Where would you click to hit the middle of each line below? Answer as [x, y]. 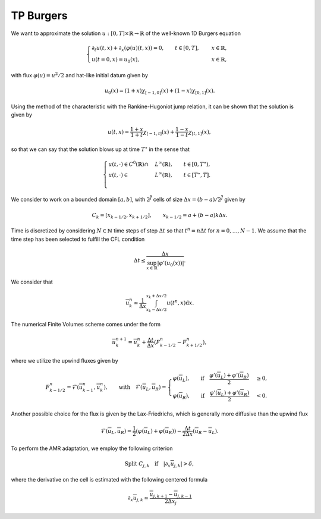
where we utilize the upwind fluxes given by [64, 360]
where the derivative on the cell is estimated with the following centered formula [109, 479]
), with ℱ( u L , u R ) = [135, 388]
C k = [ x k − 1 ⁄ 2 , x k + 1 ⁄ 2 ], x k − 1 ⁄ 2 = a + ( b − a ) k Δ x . [160, 216]
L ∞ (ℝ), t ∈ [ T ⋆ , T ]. [183, 174]
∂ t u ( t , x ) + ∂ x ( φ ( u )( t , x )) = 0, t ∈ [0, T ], [145, 49]
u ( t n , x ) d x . [180, 302]
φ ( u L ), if [188, 379]
